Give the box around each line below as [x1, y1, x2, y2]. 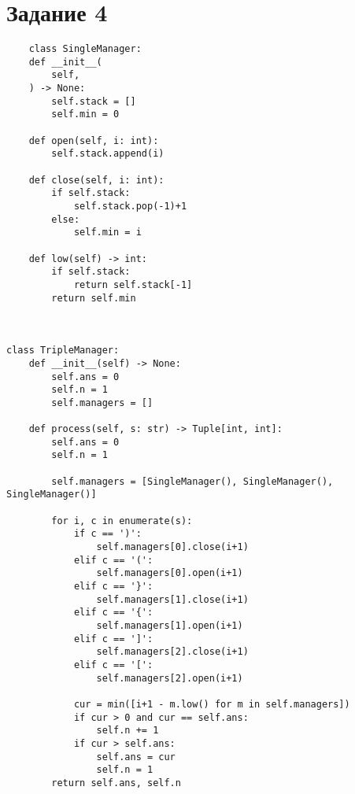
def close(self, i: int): [28, 174, 165, 186]
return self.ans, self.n [51, 777, 181, 788]
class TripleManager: [6, 345, 120, 356]
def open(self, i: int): [28, 135, 159, 146]
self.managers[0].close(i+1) [96, 541, 249, 553]
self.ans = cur [96, 751, 176, 763]
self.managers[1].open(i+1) [96, 620, 243, 631]
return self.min [51, 292, 136, 304]
